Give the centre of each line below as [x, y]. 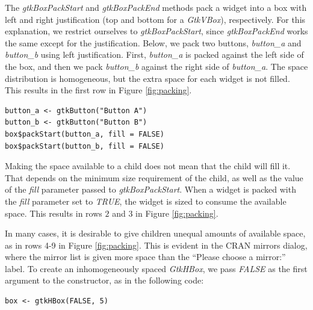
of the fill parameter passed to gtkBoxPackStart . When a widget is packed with [150, 189]
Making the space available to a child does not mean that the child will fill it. [148, 166]
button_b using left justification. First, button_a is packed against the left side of [154, 54]
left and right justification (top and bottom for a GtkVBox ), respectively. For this [155, 19]
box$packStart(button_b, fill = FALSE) [85, 146]
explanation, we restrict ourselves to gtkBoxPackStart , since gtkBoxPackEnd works [156, 31]
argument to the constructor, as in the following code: [104, 280]
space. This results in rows [54, 213]
